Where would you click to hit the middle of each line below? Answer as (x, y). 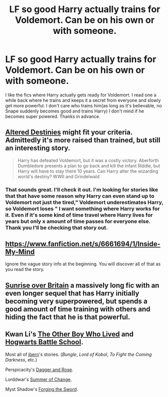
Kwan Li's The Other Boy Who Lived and (69, 334)
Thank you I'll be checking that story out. (57, 227)
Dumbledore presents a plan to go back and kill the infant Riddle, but (89, 166)
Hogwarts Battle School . (44, 342)
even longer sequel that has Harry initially (72, 293)
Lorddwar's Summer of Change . (39, 379)
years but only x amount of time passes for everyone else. (78, 221)
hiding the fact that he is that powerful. (68, 317)
